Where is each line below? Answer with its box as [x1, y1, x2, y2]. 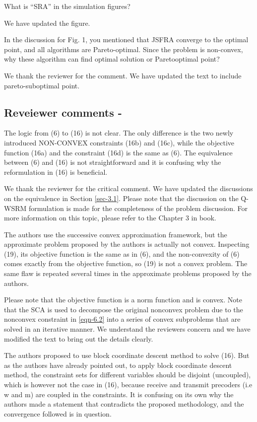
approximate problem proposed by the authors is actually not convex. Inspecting [4, 239, 250, 249]
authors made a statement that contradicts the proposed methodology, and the [4, 399, 244, 409]
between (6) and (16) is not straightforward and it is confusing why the [4, 157, 221, 167]
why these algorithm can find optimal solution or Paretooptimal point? [4, 54, 220, 64]
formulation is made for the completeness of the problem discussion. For [28, 203, 248, 213]
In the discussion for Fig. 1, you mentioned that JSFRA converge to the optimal [4, 34, 249, 45]
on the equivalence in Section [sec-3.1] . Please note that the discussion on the [4, 193, 239, 203]
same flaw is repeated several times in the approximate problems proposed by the [4, 268, 252, 279]
